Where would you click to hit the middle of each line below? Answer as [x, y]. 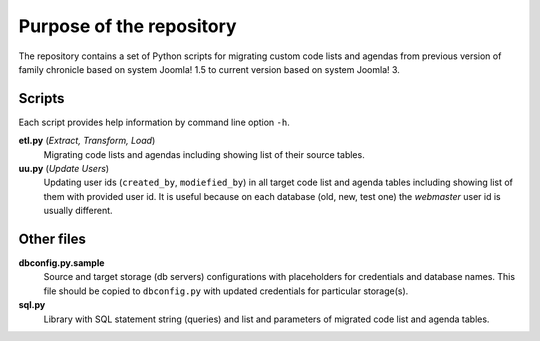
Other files [52, 239]
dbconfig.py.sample [61, 263]
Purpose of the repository [127, 26]
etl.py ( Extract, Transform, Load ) [87, 141]
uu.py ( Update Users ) [64, 169]
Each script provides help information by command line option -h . [154, 122]
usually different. [78, 211]
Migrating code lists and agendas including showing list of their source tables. [204, 154]
